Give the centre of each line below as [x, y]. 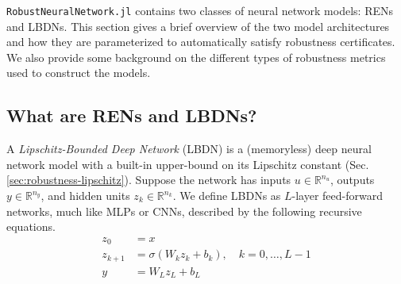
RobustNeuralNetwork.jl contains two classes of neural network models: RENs [200, 10]
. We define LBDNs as [227, 196]
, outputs [353, 180]
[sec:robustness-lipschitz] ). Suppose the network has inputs [149, 180]
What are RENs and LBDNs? [132, 115]
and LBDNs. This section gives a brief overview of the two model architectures [198, 26]
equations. [31, 226]
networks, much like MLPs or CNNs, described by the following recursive [184, 211]
